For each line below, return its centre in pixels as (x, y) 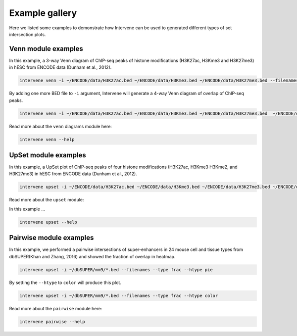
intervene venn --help (47, 139)
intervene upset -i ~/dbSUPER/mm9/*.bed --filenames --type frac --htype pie (116, 269)
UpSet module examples (48, 155)
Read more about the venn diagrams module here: (61, 126)
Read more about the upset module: (47, 200)
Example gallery (43, 13)
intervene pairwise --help (52, 321)
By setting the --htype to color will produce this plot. (65, 283)
